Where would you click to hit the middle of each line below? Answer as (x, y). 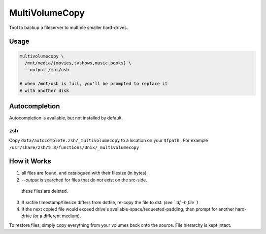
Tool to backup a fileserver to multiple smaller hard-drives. (68, 28)
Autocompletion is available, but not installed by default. (66, 118)
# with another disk (44, 90)
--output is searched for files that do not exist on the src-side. (84, 180)
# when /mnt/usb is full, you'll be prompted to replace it (94, 84)
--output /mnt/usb (47, 70)
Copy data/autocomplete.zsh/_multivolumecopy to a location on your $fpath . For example (109, 141)
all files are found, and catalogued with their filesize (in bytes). (84, 173)
